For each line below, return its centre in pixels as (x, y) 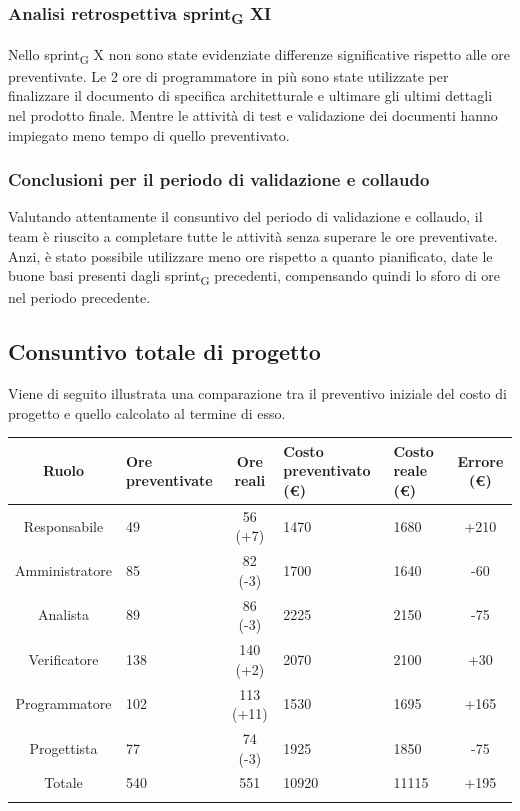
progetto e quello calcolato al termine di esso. (147, 412)
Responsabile (63, 525)
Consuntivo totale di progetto (164, 351)
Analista (63, 614)
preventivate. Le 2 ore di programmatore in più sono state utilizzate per (228, 75)
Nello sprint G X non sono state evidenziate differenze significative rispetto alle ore (259, 55)
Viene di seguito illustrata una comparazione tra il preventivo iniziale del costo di (257, 393)
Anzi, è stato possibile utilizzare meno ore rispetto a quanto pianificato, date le (250, 255)
